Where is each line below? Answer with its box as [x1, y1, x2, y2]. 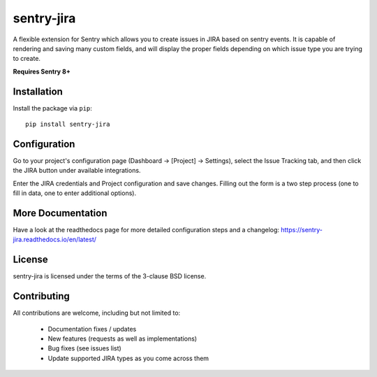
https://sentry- [280, 226, 323, 234]
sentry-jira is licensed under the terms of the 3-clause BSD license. [13, 272, 207, 280]
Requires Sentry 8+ [13, 67, 71, 76]
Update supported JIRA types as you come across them [47, 354, 209, 362]
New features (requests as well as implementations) [47, 334, 198, 343]
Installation [13, 85, 63, 97]
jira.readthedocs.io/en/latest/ [13, 235, 97, 244]
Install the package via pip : [13, 104, 92, 112]
